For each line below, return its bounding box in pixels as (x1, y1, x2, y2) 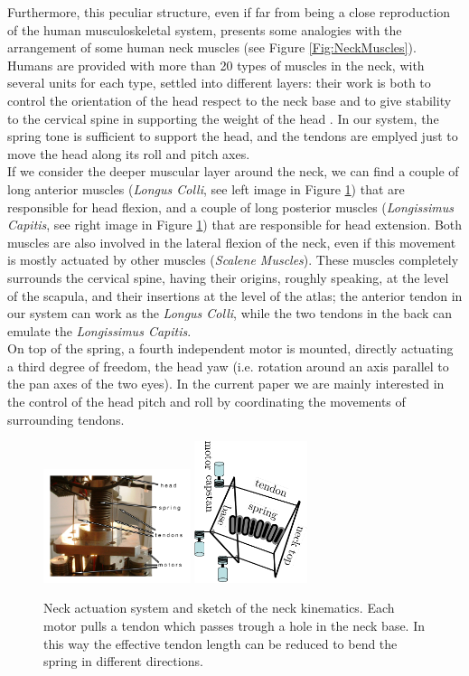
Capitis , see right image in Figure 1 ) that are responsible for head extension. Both (7, 215, 463, 234)
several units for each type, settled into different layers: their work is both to (7, 73, 431, 92)
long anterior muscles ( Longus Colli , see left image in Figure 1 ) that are (7, 179, 405, 198)
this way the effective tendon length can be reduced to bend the (43, 634, 398, 653)
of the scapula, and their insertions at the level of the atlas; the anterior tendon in (7, 286, 463, 305)
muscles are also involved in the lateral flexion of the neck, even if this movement (7, 232, 456, 251)
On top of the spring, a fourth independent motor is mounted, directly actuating (7, 339, 454, 358)
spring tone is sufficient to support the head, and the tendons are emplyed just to (7, 127, 458, 146)
